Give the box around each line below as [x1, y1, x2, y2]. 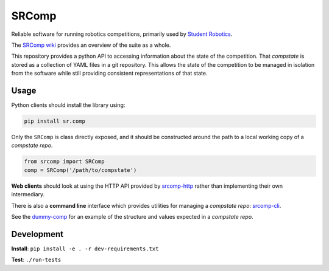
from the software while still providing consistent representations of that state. [11, 70, 208, 77]
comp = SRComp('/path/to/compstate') [24, 166, 137, 173]
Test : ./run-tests [11, 256, 62, 264]
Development [11, 228, 64, 239]
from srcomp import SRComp [24, 158, 105, 165]
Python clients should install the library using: [11, 101, 126, 109]
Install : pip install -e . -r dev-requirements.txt [11, 245, 159, 252]
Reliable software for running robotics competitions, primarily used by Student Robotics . [11, 30, 233, 38]
